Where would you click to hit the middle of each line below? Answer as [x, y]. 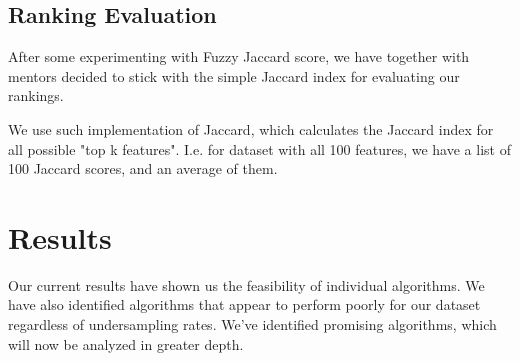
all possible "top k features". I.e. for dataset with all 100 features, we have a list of [259, 148]
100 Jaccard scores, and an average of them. [143, 168]
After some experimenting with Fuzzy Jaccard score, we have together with [239, 56]
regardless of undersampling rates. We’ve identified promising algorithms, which [252, 324]
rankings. [36, 95]
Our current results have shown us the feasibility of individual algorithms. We [246, 284]
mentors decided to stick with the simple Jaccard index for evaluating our [234, 75]
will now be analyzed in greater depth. [126, 343]
